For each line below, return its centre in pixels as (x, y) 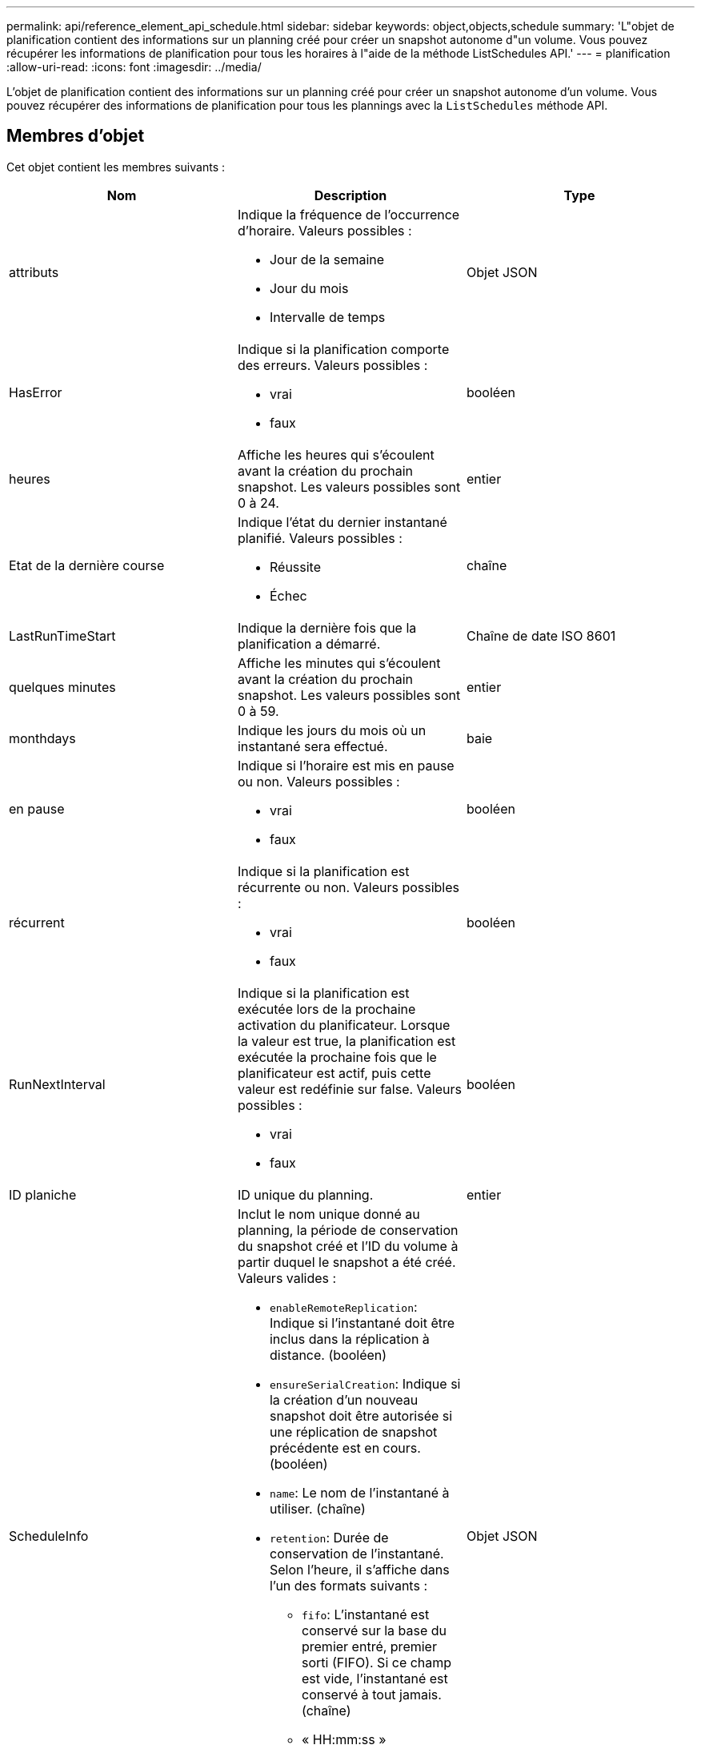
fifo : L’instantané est (365, 1614)
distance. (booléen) (328, 1355)
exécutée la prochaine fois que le (337, 1057)
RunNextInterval (57, 1084)
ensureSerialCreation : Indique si (365, 1383)
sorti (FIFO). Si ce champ (377, 1662)
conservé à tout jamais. (371, 1694)
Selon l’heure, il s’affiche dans (359, 1569)
